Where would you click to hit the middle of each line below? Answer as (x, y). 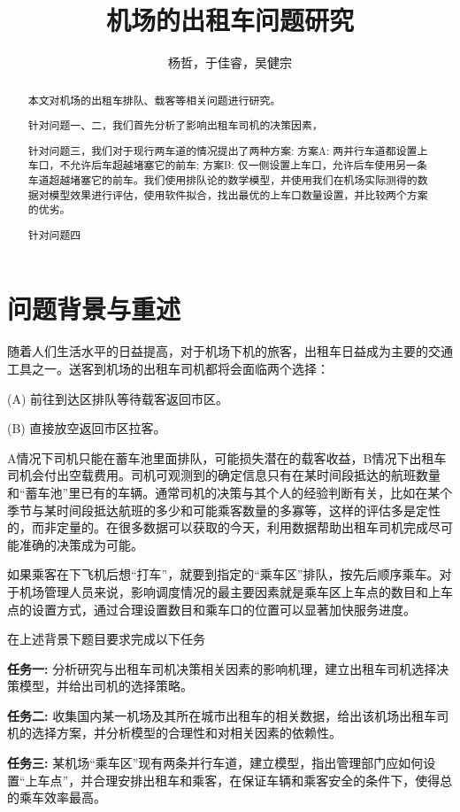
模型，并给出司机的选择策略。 (106, 686)
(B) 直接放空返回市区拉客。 (87, 428)
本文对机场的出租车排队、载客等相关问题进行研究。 (154, 100)
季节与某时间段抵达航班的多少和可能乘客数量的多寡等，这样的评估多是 (211, 510)
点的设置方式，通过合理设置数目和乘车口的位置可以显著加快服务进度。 (211, 609)
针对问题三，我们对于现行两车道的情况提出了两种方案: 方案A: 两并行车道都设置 (222, 150)
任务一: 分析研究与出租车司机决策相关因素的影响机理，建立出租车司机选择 (222, 668)
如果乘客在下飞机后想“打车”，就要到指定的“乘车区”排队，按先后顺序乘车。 (223, 574)
